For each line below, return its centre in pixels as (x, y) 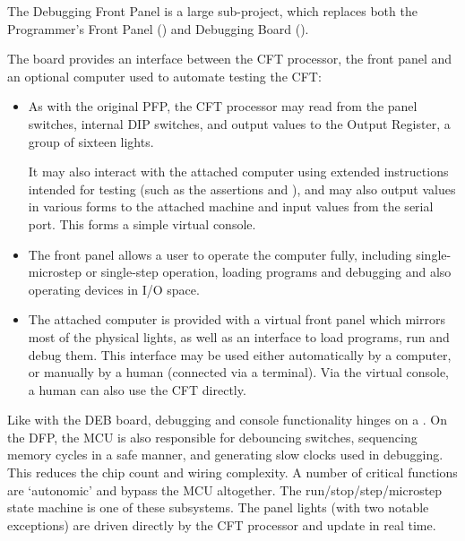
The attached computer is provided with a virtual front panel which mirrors (237, 319)
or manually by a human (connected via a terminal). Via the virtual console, (239, 372)
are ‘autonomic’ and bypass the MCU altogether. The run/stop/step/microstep (225, 489)
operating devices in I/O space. (114, 289)
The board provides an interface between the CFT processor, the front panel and (230, 59)
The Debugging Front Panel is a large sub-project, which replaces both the (212, 11)
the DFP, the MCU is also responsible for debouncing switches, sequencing (212, 437)
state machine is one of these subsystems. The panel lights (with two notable (218, 507)
